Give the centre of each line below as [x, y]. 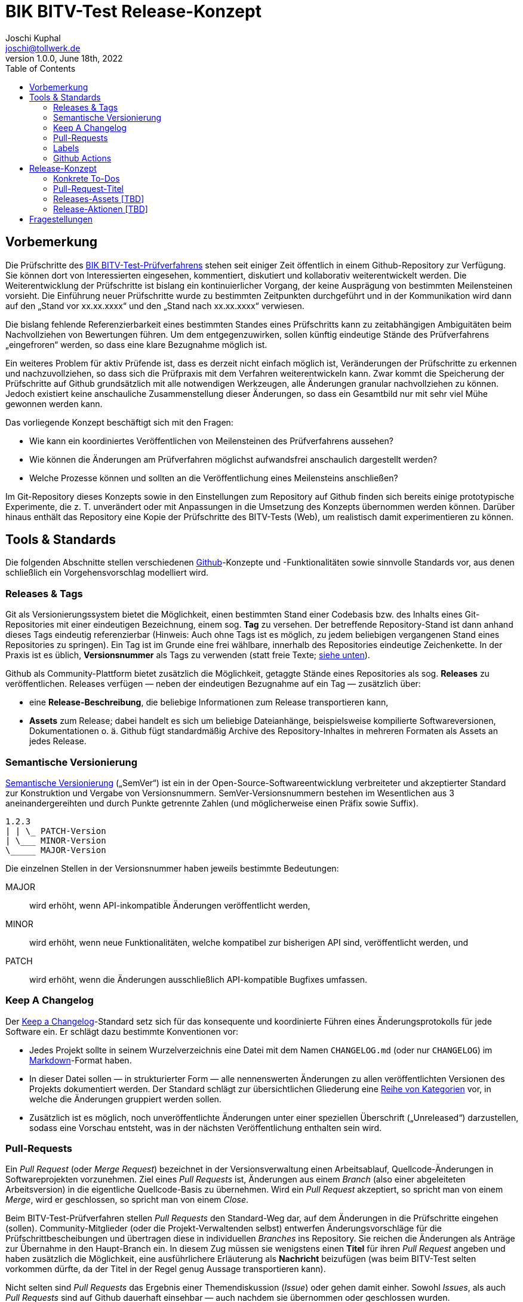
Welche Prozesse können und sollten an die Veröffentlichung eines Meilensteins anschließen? [214, 478]
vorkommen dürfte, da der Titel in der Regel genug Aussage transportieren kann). [166, 1269]
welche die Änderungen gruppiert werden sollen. [125, 1099]
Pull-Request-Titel [88, 188]
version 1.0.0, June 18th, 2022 [64, 58]
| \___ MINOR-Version [56, 840]
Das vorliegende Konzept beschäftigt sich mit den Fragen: [119, 422]
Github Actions [82, 158]
